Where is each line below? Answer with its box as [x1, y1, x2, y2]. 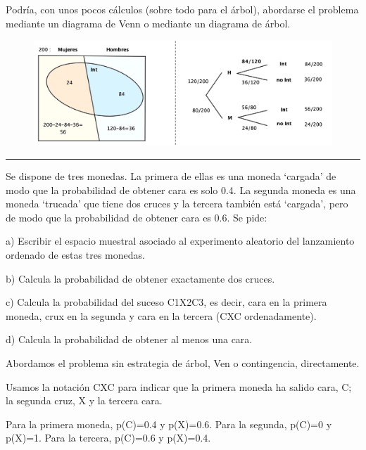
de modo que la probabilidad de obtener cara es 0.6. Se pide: [6, 210, 267, 224]
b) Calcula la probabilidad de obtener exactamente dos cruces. [6, 271, 275, 285]
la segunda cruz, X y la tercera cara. [6, 393, 163, 408]
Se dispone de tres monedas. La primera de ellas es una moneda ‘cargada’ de [6, 169, 336, 184]
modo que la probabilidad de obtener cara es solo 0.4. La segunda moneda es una [6, 182, 356, 197]
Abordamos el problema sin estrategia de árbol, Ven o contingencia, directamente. [6, 356, 360, 371]
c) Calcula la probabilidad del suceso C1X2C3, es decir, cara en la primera [6, 295, 327, 309]
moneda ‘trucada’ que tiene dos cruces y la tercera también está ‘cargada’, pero [6, 196, 348, 211]
